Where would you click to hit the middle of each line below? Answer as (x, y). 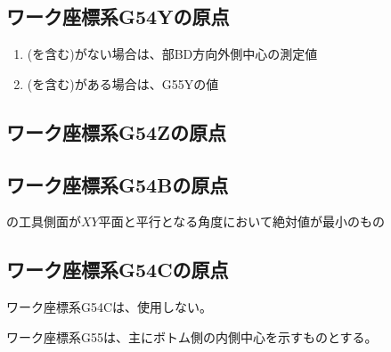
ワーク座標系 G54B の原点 (118, 184)
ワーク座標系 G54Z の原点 (116, 131)
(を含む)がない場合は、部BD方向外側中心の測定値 (172, 54)
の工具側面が (44, 221)
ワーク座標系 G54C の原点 (118, 270)
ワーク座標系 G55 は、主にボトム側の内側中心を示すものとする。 (192, 336)
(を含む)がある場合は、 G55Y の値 (123, 83)
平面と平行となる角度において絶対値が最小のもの (241, 221)
